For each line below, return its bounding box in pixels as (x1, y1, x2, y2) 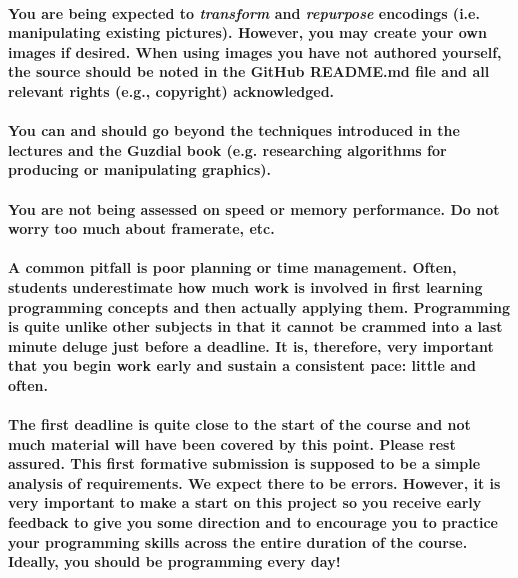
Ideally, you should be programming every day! (8, 551, 341, 572)
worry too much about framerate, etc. (8, 218, 275, 239)
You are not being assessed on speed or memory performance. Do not (8, 198, 500, 219)
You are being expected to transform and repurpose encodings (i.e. (8, 2, 480, 23)
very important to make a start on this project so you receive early (8, 492, 482, 513)
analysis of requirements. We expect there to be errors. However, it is (8, 472, 501, 493)
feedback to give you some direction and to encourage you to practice (8, 512, 498, 533)
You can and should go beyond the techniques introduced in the (8, 120, 460, 141)
